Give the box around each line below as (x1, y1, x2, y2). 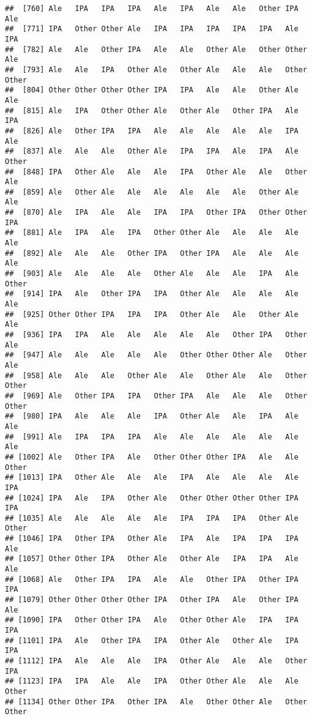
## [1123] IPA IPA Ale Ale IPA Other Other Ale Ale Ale (5, 677, 299, 686)
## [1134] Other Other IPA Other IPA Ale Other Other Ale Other (5, 697, 307, 706)
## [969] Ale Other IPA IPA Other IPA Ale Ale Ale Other (5, 391, 307, 400)
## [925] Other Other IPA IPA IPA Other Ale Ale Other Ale (5, 310, 299, 319)
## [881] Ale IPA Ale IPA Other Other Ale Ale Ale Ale (5, 228, 299, 237)
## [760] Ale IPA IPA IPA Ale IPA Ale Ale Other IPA (5, 4, 299, 13)
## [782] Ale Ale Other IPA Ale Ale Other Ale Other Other (5, 45, 307, 54)
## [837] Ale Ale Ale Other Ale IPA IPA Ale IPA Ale (5, 147, 299, 156)
